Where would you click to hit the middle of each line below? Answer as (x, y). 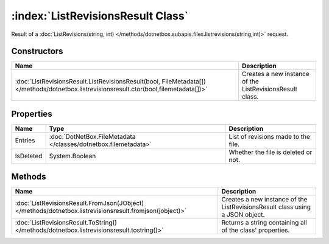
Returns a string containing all (264, 223)
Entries (25, 140)
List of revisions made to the (269, 136)
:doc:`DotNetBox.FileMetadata (92, 136)
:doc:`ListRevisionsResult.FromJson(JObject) (80, 203)
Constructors (37, 51)
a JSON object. (243, 215)
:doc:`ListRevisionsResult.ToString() (66, 223)
